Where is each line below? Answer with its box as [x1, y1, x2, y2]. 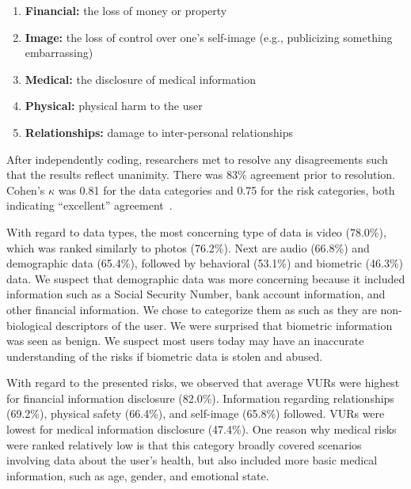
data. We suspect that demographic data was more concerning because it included [6, 270, 405, 286]
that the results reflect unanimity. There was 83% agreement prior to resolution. [6, 166, 395, 183]
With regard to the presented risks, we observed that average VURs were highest [6, 374, 400, 391]
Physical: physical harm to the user [25, 97, 203, 114]
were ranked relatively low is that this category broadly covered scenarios [6, 436, 362, 453]
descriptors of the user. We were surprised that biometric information [55, 317, 393, 333]
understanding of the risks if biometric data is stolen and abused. [6, 347, 323, 364]
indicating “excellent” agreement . [6, 197, 173, 214]
